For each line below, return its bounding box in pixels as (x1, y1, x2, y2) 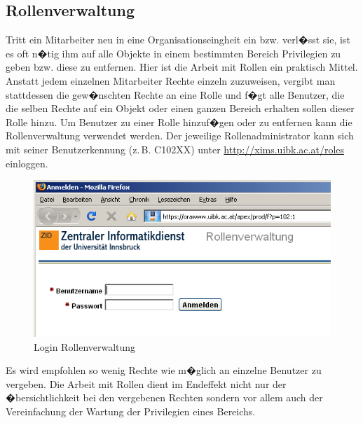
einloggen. (6, 155, 48, 170)
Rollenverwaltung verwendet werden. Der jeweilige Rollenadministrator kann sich (6, 128, 354, 143)
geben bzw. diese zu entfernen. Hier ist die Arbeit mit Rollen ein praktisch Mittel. (6, 60, 358, 74)
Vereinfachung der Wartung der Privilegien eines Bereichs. (6, 404, 256, 419)
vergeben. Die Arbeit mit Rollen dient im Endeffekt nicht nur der (6, 376, 287, 391)
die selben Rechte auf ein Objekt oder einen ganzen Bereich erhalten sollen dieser (6, 101, 355, 116)
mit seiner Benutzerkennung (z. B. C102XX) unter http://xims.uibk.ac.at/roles (6, 141, 345, 156)
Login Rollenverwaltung (34, 339, 136, 354)
